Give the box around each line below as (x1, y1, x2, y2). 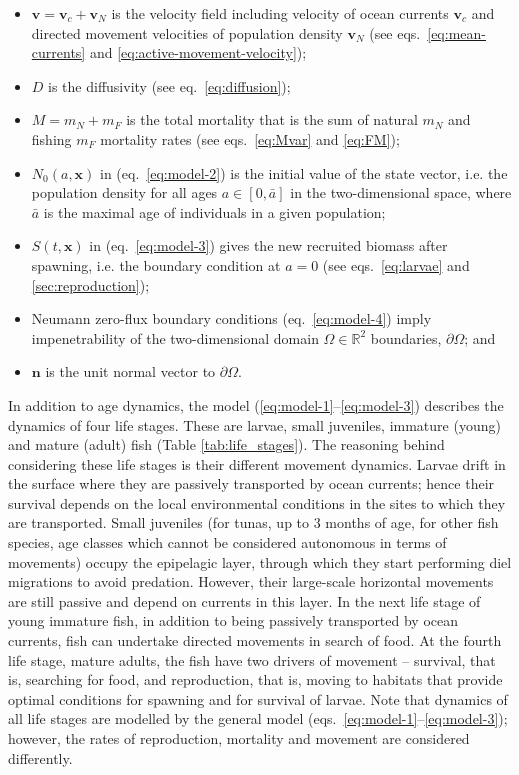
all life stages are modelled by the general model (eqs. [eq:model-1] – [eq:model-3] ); (8, 708, 508, 729)
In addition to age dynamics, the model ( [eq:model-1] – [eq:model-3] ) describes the (8, 394, 504, 415)
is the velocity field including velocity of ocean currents (111, 3, 449, 23)
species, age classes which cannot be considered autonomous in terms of (8, 532, 447, 553)
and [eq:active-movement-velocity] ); (89, 42, 307, 63)
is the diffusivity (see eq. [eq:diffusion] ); (48, 75, 291, 96)
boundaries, (370, 327, 442, 348)
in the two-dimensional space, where (290, 182, 512, 203)
